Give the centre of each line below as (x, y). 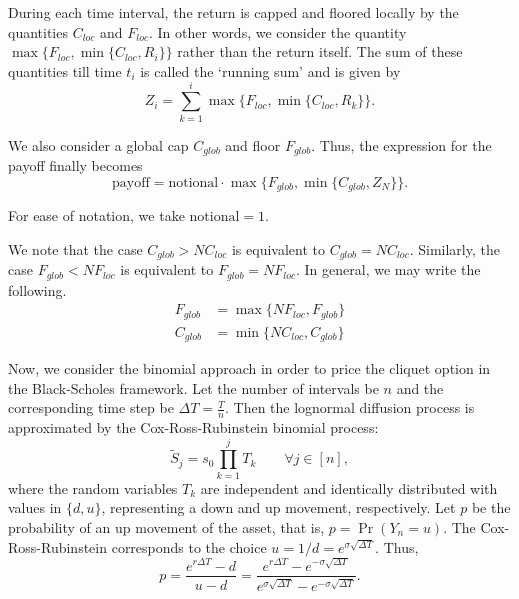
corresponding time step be (91, 407)
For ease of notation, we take (96, 215)
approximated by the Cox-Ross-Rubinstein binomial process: (193, 427)
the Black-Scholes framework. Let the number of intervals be (193, 387)
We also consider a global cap (98, 144)
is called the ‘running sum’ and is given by (270, 70)
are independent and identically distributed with (349, 487)
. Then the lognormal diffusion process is (349, 407)
